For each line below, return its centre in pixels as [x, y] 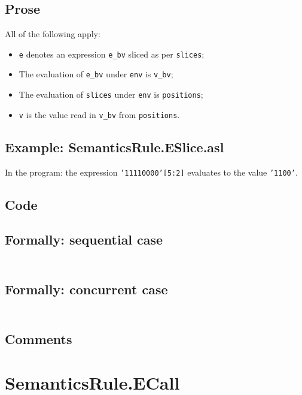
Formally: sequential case [84, 239]
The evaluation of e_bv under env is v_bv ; [96, 74]
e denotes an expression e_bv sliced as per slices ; [112, 54]
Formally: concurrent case [86, 289]
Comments [39, 338]
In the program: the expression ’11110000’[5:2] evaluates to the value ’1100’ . [151, 172]
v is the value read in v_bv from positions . [99, 114]
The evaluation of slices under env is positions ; [111, 94]
